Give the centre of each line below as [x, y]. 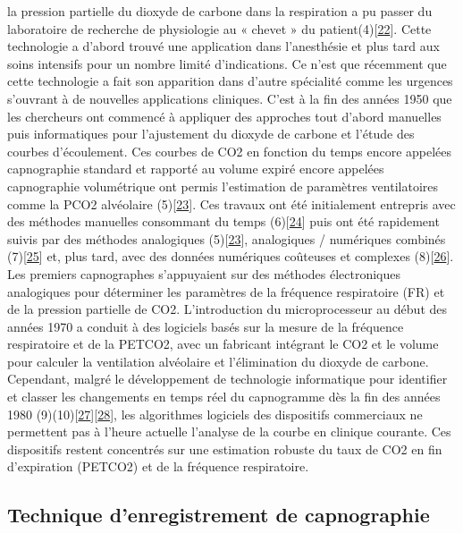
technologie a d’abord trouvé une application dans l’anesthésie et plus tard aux [223, 46]
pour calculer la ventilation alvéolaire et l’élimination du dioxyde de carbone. [218, 361]
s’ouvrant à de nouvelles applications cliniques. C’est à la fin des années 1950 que [230, 98]
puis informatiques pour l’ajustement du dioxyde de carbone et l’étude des [211, 134]
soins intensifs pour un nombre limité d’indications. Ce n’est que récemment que [227, 63]
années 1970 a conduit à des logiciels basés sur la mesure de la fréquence [206, 326]
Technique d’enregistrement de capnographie [219, 515]
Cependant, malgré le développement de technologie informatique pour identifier [227, 379]
